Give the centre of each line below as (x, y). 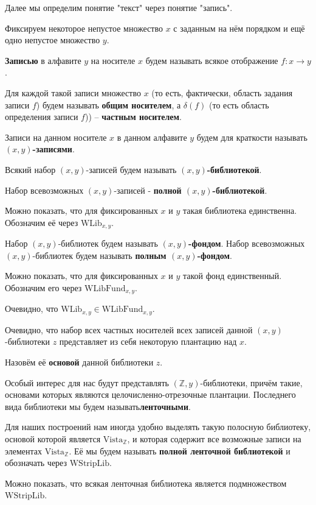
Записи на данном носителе (56, 137)
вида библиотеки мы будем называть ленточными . (98, 406)
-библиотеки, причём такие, (251, 382)
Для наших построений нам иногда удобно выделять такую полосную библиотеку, (158, 427)
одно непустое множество (53, 40)
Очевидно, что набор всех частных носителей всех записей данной (129, 329)
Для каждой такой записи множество (73, 92)
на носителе (113, 60)
